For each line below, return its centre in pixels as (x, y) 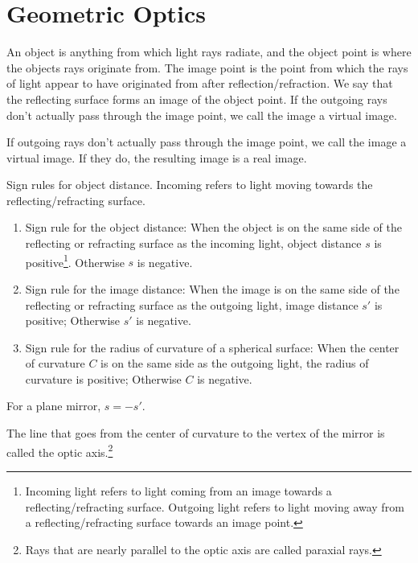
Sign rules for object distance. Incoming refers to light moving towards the (190, 185)
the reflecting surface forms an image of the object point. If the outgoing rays (197, 99)
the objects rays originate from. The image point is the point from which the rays (207, 67)
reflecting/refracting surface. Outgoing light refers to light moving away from (215, 506)
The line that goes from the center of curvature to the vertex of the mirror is (196, 433)
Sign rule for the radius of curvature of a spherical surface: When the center (212, 347)
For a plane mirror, (54, 406)
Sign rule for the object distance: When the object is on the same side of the (213, 227)
